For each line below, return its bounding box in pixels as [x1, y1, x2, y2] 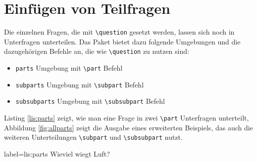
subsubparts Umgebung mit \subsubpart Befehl [15, 96, 165, 106]
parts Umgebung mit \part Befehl [15, 63, 123, 73]
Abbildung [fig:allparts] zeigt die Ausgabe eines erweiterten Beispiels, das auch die [4, 122, 253, 132]
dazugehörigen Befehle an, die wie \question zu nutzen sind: [4, 46, 189, 56]
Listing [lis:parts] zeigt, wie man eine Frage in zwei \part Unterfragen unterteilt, [4, 113, 249, 122]
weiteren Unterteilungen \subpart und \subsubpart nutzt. [4, 132, 183, 142]
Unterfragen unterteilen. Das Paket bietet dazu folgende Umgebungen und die [4, 36, 241, 46]
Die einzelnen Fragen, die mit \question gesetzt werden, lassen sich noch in [4, 27, 235, 37]
